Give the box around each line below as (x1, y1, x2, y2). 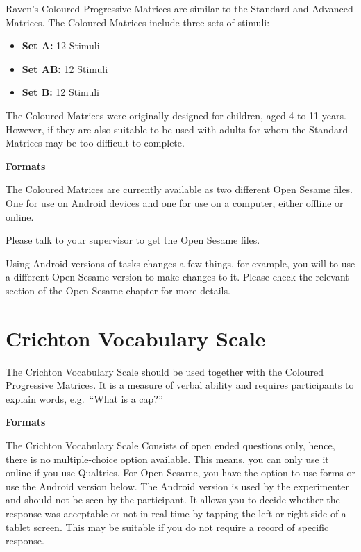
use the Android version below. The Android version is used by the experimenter (6, 478, 349, 493)
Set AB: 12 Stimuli (22, 61, 108, 76)
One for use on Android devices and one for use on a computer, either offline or (6, 195, 344, 210)
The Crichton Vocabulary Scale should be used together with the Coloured (6, 364, 324, 378)
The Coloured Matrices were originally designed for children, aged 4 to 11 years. (6, 108, 346, 122)
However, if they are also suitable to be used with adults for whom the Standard (6, 122, 349, 136)
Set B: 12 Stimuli (22, 85, 99, 99)
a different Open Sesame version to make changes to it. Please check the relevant (6, 269, 349, 284)
